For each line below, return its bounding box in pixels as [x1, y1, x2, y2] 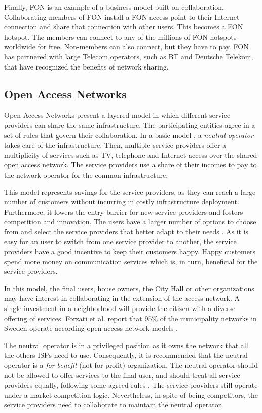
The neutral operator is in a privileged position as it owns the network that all [4, 339, 248, 350]
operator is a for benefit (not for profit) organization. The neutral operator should [4, 360, 258, 370]
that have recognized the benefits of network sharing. [4, 61, 169, 72]
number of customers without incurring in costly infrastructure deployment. [4, 196, 239, 207]
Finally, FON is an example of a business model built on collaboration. [4, 2, 224, 12]
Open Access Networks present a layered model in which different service [4, 110, 231, 120]
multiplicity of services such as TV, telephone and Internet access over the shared [4, 149, 257, 160]
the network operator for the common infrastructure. [4, 169, 168, 180]
